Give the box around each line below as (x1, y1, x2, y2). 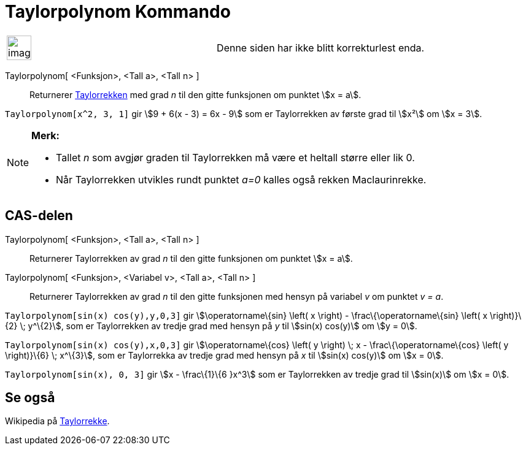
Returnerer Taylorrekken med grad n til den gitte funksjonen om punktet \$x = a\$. (29, 89, 362, 100)
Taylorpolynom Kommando (5, 1, 231, 22)
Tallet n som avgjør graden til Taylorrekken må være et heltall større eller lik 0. (56, 151, 415, 164)
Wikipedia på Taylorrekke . (5, 416, 110, 427)
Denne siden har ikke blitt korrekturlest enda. (217, 41, 425, 54)
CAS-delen (5, 208, 73, 224)
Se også (5, 390, 55, 406)
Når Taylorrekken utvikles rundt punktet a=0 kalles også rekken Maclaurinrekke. (56, 173, 427, 186)
